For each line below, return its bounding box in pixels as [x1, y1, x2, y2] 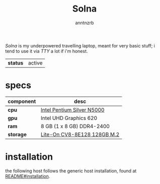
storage [8, 131, 27, 138]
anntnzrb [75, 20, 94, 26]
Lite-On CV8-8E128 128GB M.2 [41, 131, 120, 138]
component [8, 98, 36, 105]
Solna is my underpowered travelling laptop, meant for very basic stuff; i [5, 42, 155, 48]
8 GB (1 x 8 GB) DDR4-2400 [41, 122, 110, 130]
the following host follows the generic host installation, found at [5, 167, 137, 174]
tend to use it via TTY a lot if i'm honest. [5, 48, 88, 54]
